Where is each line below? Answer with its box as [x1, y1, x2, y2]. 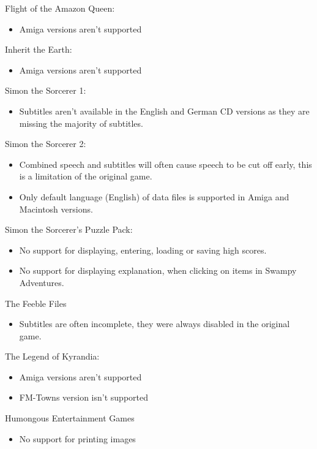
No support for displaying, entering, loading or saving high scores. [19, 243, 267, 256]
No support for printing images [19, 432, 136, 445]
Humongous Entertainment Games [5, 412, 135, 424]
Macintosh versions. [19, 202, 93, 215]
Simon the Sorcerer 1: [5, 84, 86, 97]
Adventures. [19, 276, 64, 289]
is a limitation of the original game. [19, 170, 152, 183]
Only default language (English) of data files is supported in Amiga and [19, 190, 289, 203]
